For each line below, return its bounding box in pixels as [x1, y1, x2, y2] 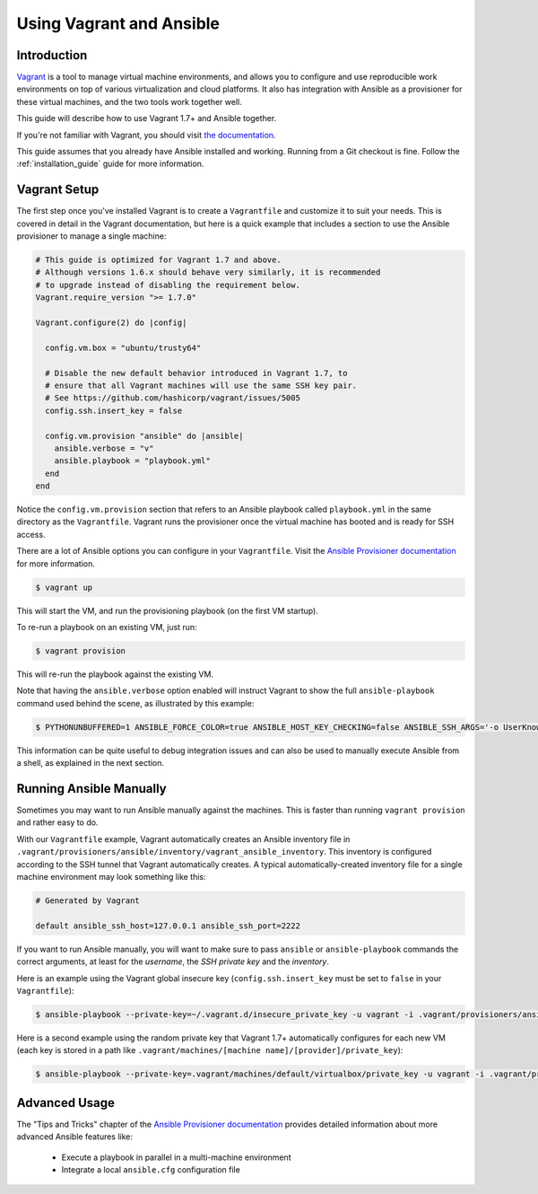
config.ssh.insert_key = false [45, 405, 183, 416]
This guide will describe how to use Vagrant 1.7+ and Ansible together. [16, 113, 277, 124]
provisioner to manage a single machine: [16, 231, 167, 241]
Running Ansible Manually [16, 781, 167, 796]
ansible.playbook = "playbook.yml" [54, 456, 211, 466]
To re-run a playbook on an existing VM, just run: [16, 622, 197, 633]
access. [16, 529, 46, 540]
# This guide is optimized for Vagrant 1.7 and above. [35, 255, 282, 265]
